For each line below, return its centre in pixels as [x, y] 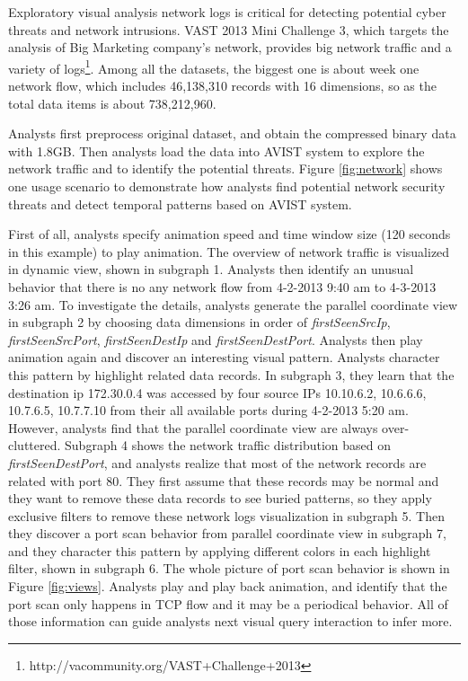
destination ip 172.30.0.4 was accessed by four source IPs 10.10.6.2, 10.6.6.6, [217, 392]
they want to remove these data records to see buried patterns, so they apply [220, 498]
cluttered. [35, 445]
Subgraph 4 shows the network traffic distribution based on [228, 445]
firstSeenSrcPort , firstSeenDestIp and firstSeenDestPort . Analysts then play [216, 339]
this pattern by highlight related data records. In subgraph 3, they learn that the [231, 374]
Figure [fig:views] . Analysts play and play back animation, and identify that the [228, 586]
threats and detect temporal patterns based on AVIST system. [180, 203]
